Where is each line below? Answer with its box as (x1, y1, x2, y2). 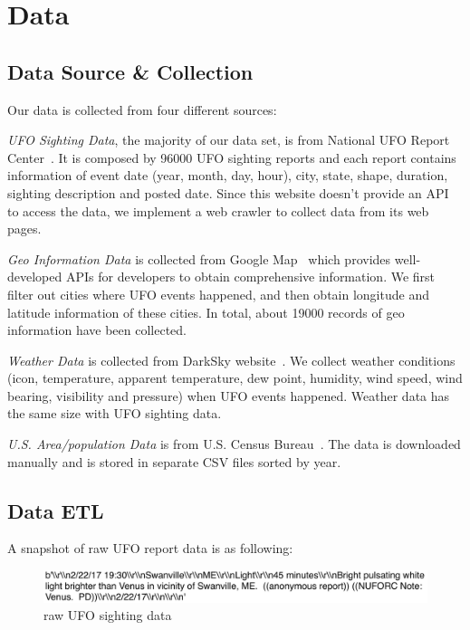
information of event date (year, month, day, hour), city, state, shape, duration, (7, 166, 448, 185)
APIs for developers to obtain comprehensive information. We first (65, 267, 436, 286)
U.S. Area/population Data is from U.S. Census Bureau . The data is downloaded (7, 434, 461, 453)
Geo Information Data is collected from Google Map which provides (7, 249, 391, 268)
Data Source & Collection (7, 57, 254, 85)
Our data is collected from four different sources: (7, 100, 277, 119)
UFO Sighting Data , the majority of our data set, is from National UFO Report (7, 130, 450, 149)
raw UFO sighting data (43, 606, 172, 625)
